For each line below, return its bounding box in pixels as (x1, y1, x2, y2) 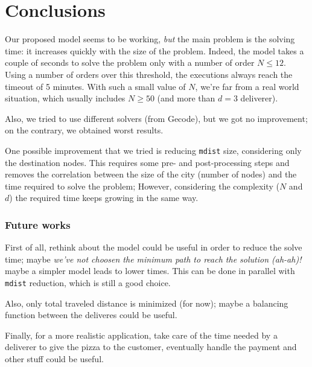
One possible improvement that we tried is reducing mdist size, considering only (5, 144, 302, 156)
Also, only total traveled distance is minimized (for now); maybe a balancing (5, 296, 288, 309)
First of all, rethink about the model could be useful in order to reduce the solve (5, 241, 302, 254)
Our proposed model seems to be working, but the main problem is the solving (5, 33, 295, 45)
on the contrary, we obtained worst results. (5, 124, 164, 136)
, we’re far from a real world (195, 80, 299, 92)
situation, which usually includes (5, 92, 126, 104)
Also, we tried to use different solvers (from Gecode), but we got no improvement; (5, 112, 308, 124)
